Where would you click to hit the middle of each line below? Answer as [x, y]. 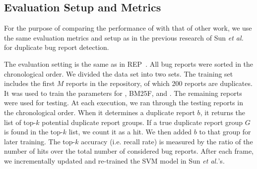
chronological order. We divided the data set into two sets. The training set [119, 73]
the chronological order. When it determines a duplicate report [99, 112]
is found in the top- [33, 132]
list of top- [20, 122]
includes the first [30, 83]
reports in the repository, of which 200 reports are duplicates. [159, 83]
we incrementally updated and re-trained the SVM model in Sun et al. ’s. [114, 160]
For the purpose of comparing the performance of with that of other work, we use [128, 28]
